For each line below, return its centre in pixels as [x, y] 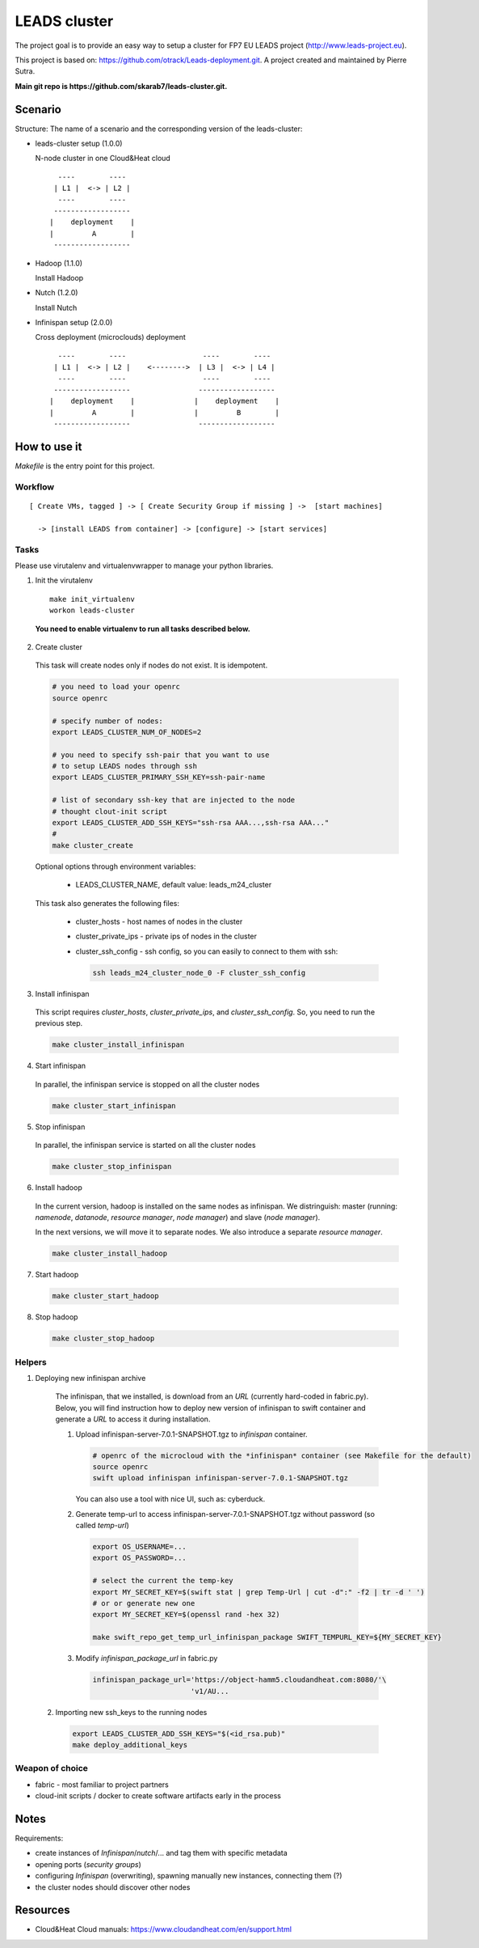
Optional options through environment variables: [116, 866]
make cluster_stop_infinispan [112, 1167]
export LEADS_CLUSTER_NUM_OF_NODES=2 [127, 732]
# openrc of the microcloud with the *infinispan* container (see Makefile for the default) [282, 1455]
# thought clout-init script [110, 811]
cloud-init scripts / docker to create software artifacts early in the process [158, 1796]
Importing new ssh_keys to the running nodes [131, 1712]
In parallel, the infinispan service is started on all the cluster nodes [145, 1146]
